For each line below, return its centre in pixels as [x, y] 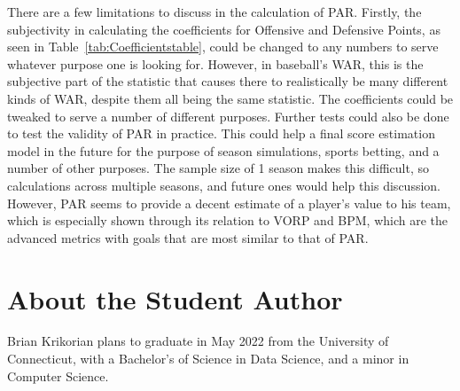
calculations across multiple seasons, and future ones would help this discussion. [224, 185]
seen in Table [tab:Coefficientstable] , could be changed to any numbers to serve [223, 47]
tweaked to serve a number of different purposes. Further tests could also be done [228, 116]
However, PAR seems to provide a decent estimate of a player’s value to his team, [229, 203]
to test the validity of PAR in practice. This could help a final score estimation [221, 133]
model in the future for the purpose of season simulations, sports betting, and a [223, 150]
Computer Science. [58, 375]
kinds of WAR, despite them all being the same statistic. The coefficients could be [230, 98]
